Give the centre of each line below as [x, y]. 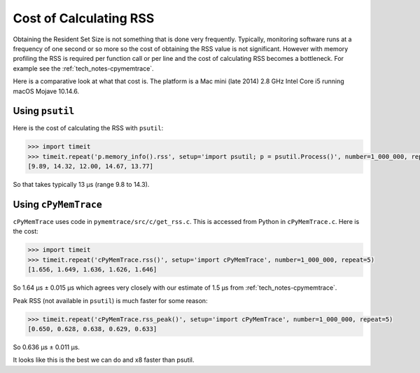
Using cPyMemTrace [58, 204]
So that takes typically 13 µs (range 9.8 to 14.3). [81, 185]
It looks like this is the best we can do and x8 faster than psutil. [104, 360]
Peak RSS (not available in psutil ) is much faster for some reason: [110, 300]
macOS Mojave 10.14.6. [46, 91]
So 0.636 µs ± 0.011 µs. [47, 347]
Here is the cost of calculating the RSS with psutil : [88, 128]
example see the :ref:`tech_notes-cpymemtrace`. [83, 68]
